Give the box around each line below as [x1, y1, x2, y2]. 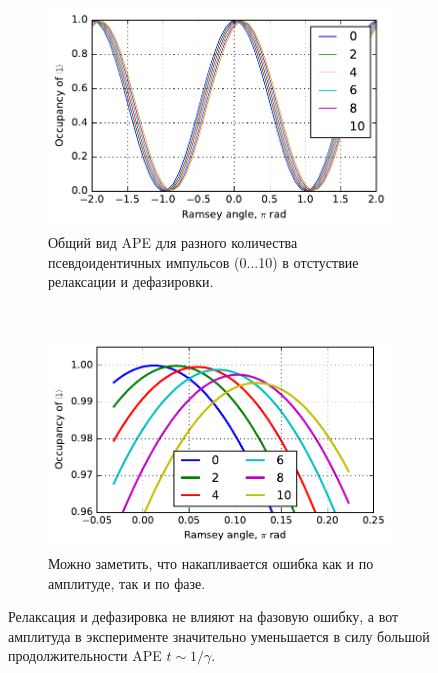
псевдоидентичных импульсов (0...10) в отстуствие [48, 251, 359, 272]
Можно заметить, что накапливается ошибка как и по [48, 553, 374, 574]
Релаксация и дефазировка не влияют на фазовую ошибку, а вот [8, 606, 399, 627]
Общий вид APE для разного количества [48, 232, 298, 253]
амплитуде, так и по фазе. [48, 572, 206, 593]
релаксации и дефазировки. [48, 271, 214, 292]
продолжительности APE [8, 645, 162, 666]
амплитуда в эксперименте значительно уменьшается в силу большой [8, 625, 430, 646]
